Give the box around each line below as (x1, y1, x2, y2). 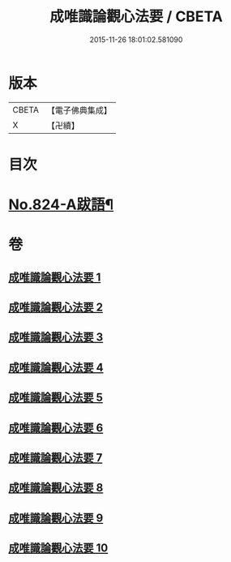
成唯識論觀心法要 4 (8, 360, 104, 374)
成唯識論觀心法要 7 (8, 451, 103, 465)
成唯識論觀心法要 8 (8, 481, 104, 495)
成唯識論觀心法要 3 (8, 330, 104, 345)
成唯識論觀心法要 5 (8, 391, 104, 405)
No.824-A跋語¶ (8, 195, 114, 214)
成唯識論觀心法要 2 (8, 301, 104, 315)
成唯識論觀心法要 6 (8, 421, 104, 435)
